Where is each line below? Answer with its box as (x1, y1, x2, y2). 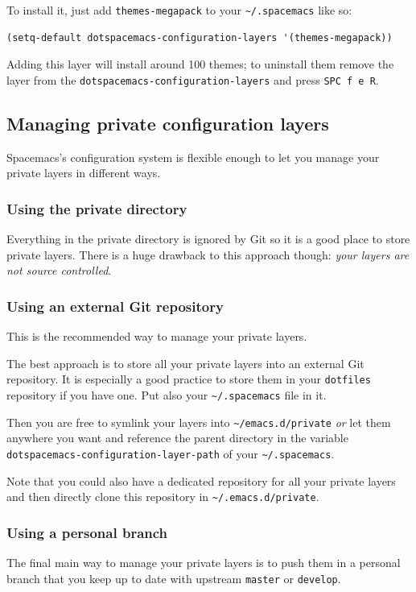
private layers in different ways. (6, 164, 161, 181)
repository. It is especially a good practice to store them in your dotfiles (6, 371, 371, 387)
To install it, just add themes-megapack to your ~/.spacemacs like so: (6, 2, 352, 18)
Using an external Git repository (6, 296, 224, 316)
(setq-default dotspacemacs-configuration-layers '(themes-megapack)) (6, 31, 393, 43)
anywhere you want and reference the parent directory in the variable (6, 429, 348, 446)
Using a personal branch (6, 522, 168, 542)
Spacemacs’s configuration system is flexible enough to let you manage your (6, 148, 380, 165)
